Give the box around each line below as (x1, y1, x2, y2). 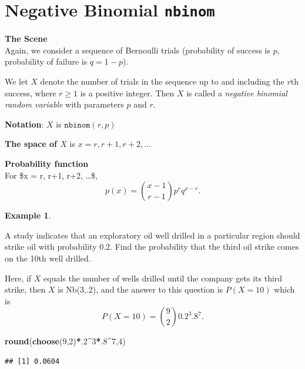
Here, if (5, 271, 32, 284)
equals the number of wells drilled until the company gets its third (43, 271, 283, 284)
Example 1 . (5, 209, 51, 222)
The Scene (5, 32, 48, 45)
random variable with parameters (5, 98, 124, 110)
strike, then (5, 283, 46, 296)
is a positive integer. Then (80, 86, 175, 99)
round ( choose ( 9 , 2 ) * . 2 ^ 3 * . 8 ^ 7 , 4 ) (5, 335, 126, 347)
